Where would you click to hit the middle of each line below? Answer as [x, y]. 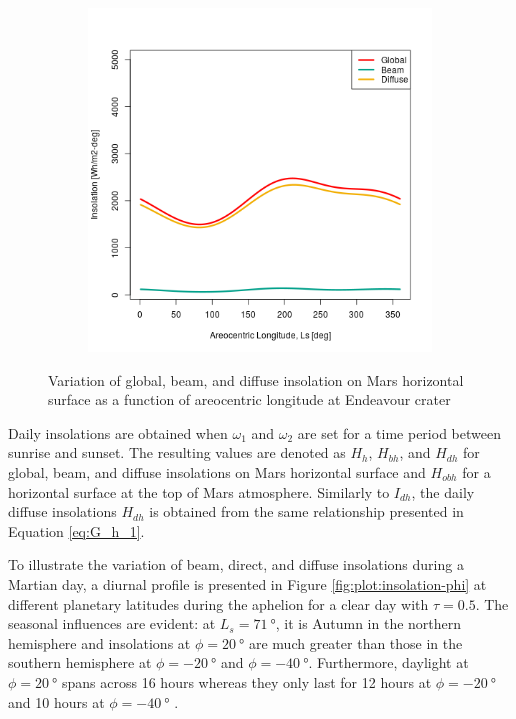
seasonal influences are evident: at [112, 623]
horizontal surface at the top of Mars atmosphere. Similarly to [199, 491]
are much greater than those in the [355, 642]
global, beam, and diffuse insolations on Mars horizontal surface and [217, 471]
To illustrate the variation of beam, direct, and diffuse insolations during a [236, 564]
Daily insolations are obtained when [118, 432]
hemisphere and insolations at [99, 642]
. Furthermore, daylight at [388, 662]
